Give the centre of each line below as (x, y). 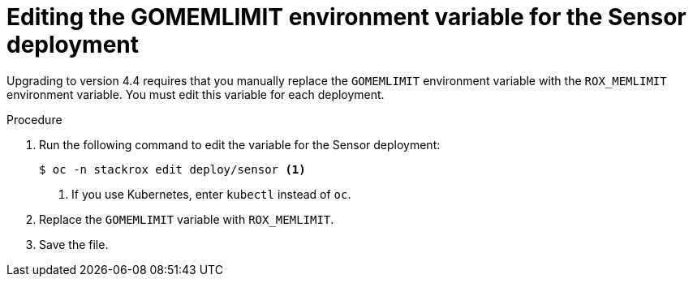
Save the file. (74, 244)
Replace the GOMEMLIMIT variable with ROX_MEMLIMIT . (187, 219)
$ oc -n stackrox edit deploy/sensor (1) (172, 169)
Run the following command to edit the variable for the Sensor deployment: (240, 144)
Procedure (34, 119)
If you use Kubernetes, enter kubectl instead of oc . (211, 194)
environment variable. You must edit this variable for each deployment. (196, 94)
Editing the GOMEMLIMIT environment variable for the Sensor (346, 17)
